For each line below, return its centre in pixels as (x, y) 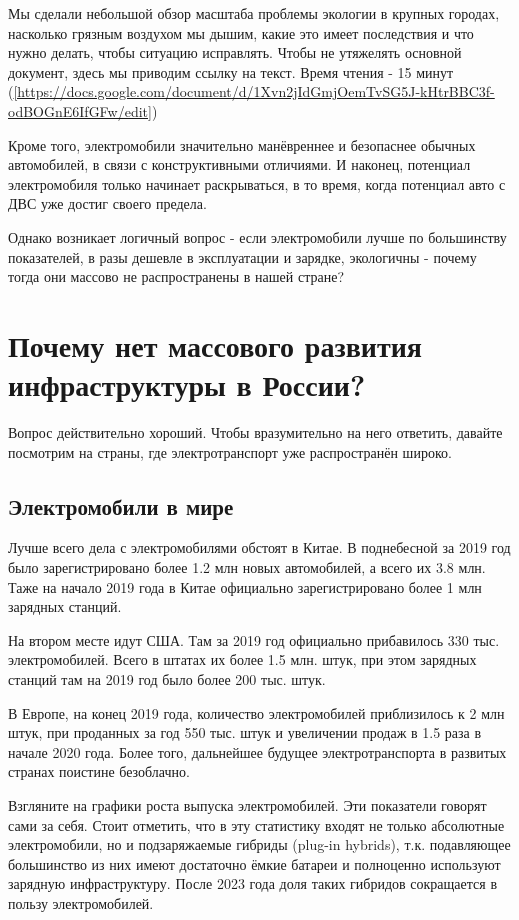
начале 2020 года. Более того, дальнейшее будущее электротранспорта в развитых (257, 751)
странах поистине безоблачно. (99, 771)
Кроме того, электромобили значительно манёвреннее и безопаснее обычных (242, 144)
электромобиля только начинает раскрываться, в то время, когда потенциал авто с (257, 183)
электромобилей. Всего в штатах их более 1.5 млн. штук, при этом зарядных (242, 659)
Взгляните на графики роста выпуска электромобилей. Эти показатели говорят (247, 804)
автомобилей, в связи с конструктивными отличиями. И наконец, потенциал (239, 164)
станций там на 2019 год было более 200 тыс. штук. (167, 678)
